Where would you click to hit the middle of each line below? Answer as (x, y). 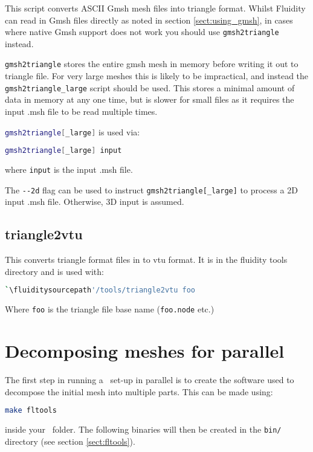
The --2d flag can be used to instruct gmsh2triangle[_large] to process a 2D (151, 189)
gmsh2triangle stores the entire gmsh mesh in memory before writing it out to (152, 64)
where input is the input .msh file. (69, 169)
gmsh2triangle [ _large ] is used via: (73, 131)
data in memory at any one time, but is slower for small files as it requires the (150, 99)
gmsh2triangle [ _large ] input (63, 151)
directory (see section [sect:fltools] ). (70, 441)
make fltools (31, 411)
